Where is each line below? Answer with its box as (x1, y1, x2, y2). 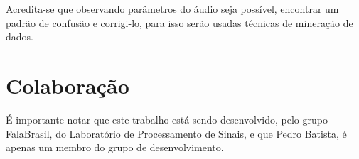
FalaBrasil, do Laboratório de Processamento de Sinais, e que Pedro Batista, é (6, 126, 347, 141)
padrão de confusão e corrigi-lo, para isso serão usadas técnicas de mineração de (6, 15, 353, 30)
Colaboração (6, 70, 129, 99)
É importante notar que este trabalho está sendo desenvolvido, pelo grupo (6, 111, 328, 126)
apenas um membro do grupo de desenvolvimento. (6, 140, 224, 155)
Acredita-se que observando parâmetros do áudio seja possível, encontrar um (6, 1, 339, 16)
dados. (6, 29, 33, 44)
